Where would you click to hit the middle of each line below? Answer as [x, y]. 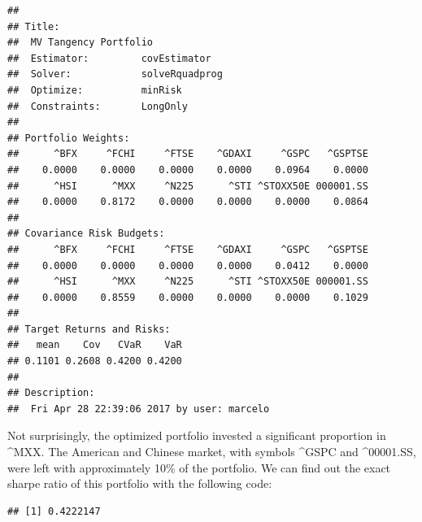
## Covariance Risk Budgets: [86, 234]
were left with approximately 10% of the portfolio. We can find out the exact [199, 467]
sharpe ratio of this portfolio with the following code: [140, 483]
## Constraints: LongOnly [98, 106]
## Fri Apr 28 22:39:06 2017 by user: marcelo [139, 409]
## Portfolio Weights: [69, 138]
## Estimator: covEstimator [109, 58]
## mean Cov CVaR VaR [95, 345]
